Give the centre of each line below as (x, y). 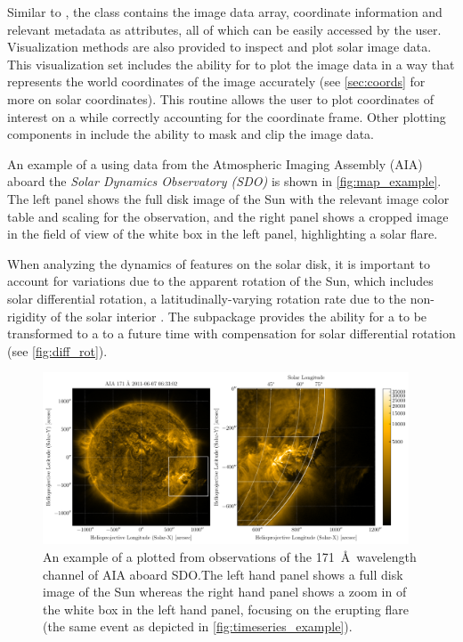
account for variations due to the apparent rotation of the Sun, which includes (220, 281)
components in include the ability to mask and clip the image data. (191, 134)
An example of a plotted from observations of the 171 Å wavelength (230, 557)
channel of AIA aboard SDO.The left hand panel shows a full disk (223, 574)
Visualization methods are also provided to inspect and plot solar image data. (219, 47)
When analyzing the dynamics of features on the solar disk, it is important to (219, 263)
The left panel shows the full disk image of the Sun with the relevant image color (228, 198)
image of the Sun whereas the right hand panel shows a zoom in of (225, 592)
